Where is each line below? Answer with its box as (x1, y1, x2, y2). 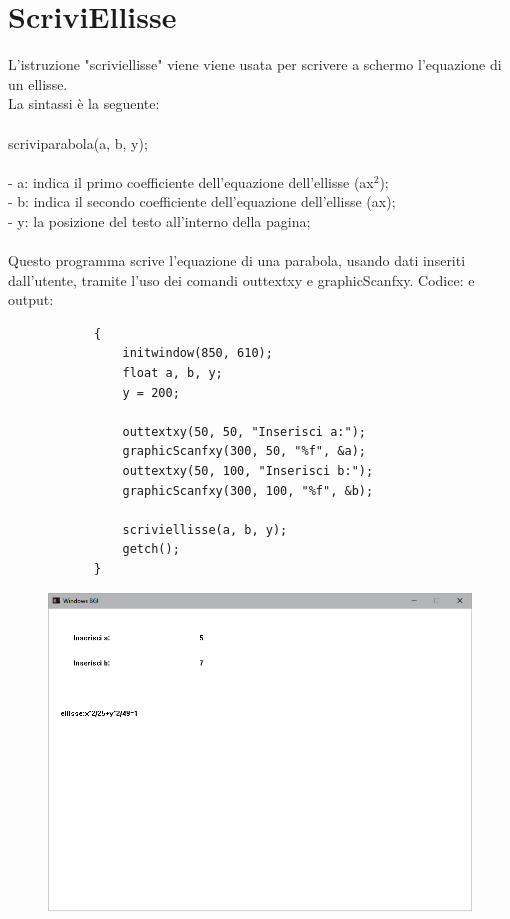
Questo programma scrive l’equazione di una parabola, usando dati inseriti (8, 250, 466, 271)
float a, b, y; (122, 366, 223, 381)
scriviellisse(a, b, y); (122, 522, 288, 537)
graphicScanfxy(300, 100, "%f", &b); (122, 483, 374, 498)
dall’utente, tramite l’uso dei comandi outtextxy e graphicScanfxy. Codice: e (8, 269, 475, 290)
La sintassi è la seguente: (8, 93, 160, 114)
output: (8, 289, 54, 310)
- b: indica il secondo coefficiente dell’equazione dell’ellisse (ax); (8, 191, 396, 212)
